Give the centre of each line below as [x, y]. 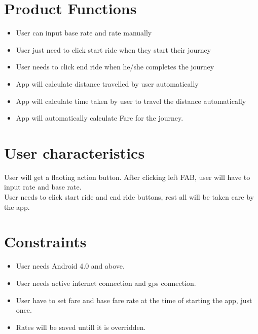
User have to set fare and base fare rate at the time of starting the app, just [134, 300]
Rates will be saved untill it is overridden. [81, 327]
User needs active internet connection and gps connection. [106, 283]
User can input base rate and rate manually [84, 33]
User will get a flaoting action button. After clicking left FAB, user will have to [127, 177]
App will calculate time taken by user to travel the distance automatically [131, 101]
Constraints [45, 242]
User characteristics [75, 152]
